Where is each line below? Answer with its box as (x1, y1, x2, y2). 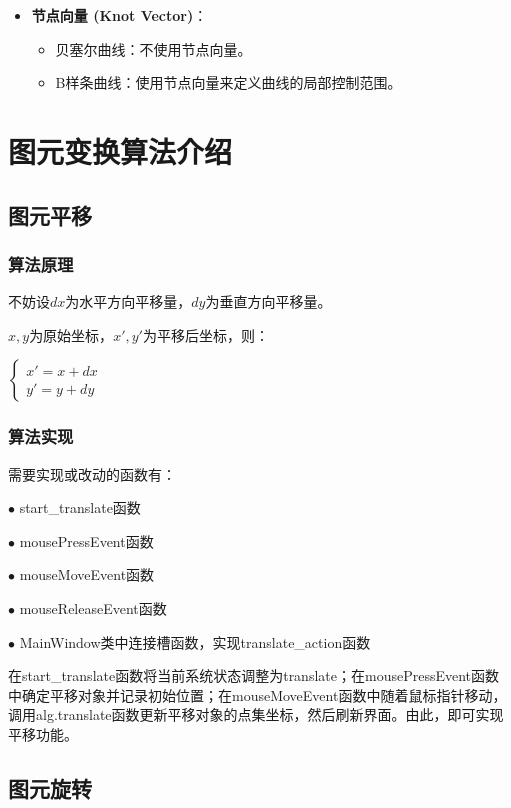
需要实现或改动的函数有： (8, 463, 176, 484)
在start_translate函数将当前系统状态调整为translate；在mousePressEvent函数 (8, 665, 500, 686)
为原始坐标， (29, 324, 114, 345)
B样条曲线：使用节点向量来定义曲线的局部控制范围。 (55, 72, 402, 93)
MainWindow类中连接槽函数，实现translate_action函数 (19, 631, 371, 652)
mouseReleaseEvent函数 (19, 597, 167, 618)
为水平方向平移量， (65, 291, 192, 312)
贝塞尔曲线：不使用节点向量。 (55, 38, 252, 59)
